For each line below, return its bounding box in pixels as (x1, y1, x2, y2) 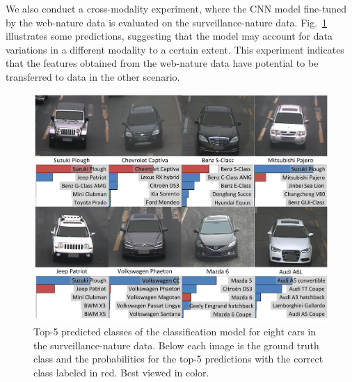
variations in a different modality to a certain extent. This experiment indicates (6, 42, 344, 56)
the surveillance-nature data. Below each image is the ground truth (33, 337, 319, 352)
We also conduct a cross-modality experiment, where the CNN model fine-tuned (6, 1, 346, 15)
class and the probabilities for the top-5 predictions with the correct (33, 351, 323, 366)
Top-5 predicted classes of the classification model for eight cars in (33, 324, 317, 338)
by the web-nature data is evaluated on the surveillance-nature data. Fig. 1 (6, 15, 328, 29)
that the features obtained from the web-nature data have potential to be (6, 56, 319, 70)
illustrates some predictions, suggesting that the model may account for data (6, 29, 333, 43)
